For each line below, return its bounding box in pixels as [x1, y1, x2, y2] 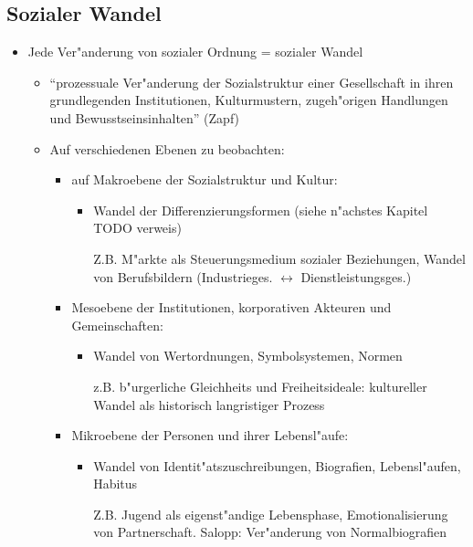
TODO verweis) [93, 218, 182, 237]
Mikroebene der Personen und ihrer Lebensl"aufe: [71, 426, 349, 445]
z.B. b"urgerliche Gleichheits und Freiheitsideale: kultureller [93, 376, 427, 395]
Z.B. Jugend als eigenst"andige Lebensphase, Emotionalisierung [93, 504, 448, 523]
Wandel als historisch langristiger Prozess [93, 394, 325, 414]
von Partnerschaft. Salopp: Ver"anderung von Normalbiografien [93, 522, 447, 542]
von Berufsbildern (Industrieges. [93, 267, 273, 286]
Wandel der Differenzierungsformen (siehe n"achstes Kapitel [93, 200, 428, 219]
